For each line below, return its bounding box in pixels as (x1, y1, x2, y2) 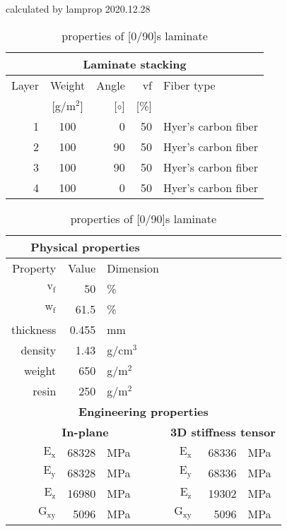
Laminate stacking (83, 55, 187, 72)
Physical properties (30, 238, 140, 255)
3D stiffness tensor (170, 423, 276, 440)
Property (12, 259, 57, 276)
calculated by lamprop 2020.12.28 (6, 1, 151, 16)
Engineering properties (78, 402, 209, 419)
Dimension (107, 259, 159, 276)
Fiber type (163, 76, 216, 93)
